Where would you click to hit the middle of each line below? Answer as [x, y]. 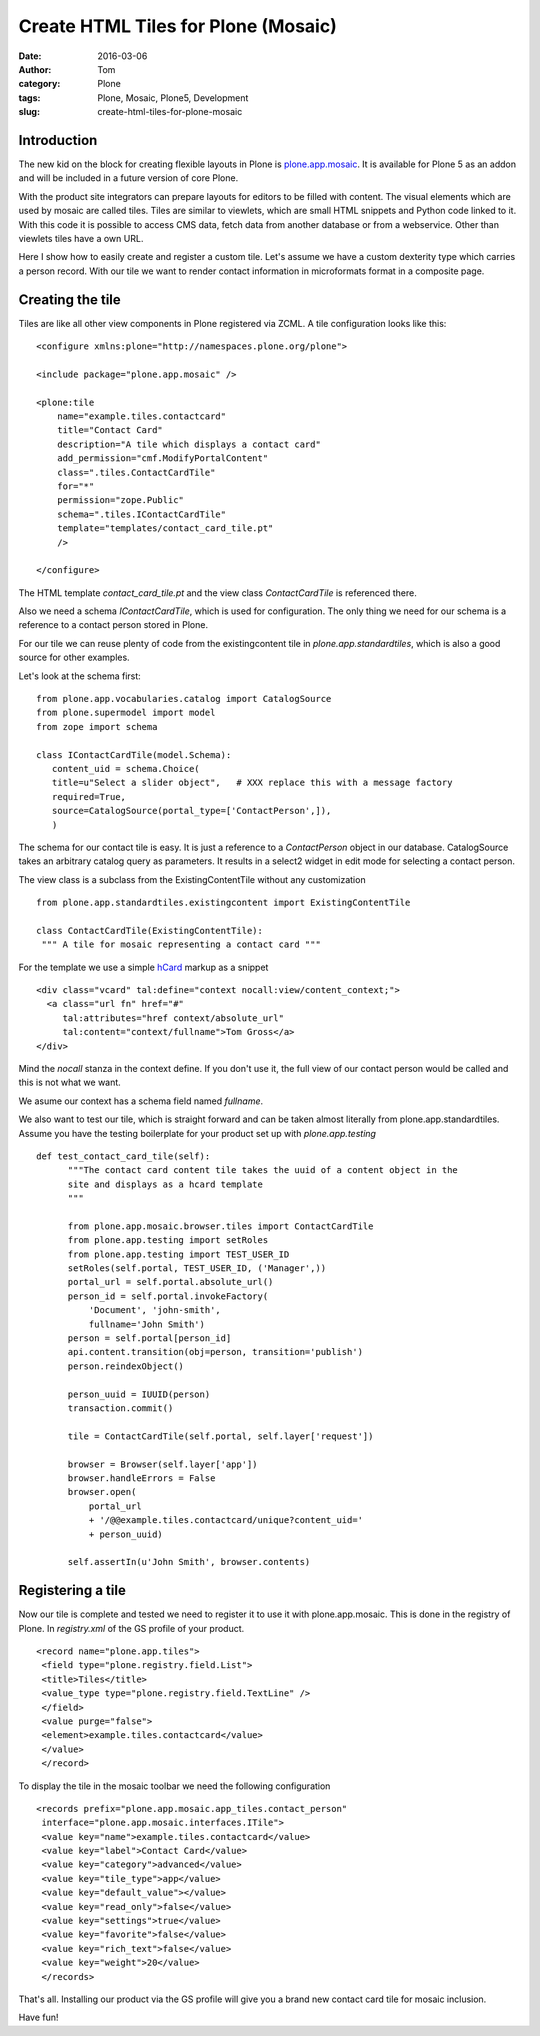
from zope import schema [97, 726]
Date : [30, 56]
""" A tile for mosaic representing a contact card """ [181, 944]
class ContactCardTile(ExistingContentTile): [150, 930]
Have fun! [38, 2017]
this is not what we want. [70, 1082]
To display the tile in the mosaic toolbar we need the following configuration [174, 1786]
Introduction [58, 140]
